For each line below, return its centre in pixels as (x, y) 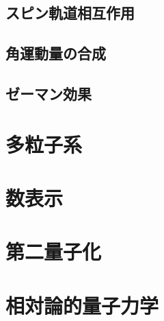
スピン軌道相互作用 (70, 13)
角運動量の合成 (56, 53)
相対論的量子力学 (82, 305)
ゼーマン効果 (49, 93)
